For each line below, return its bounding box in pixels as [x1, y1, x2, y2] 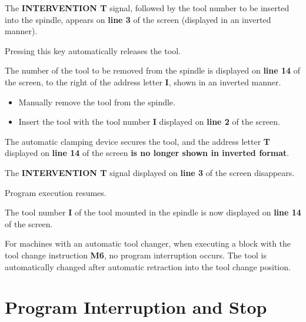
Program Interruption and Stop [5, 295, 267, 319]
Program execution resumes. [5, 186, 107, 198]
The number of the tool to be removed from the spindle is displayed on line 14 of [5, 64, 301, 77]
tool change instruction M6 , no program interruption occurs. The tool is [5, 248, 267, 261]
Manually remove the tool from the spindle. [18, 95, 175, 108]
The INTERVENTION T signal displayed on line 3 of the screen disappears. [5, 166, 295, 178]
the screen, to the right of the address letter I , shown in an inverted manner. [5, 75, 281, 88]
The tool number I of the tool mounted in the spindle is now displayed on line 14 [5, 206, 301, 218]
